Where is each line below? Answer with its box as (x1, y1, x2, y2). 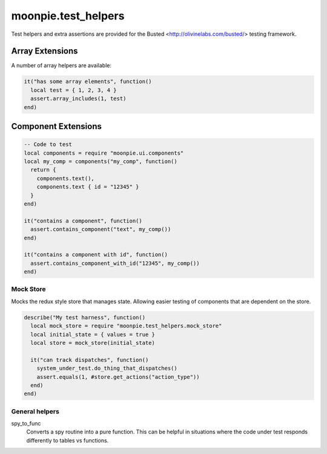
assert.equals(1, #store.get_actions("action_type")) (36, 373, 200, 380)
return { (30, 167, 56, 173)
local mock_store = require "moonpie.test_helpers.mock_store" (30, 322, 222, 330)
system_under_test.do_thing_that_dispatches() (36, 365, 178, 372)
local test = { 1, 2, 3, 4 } (30, 87, 117, 93)
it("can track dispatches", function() (30, 356, 149, 363)
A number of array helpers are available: (11, 62, 112, 69)
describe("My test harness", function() (24, 314, 145, 321)
